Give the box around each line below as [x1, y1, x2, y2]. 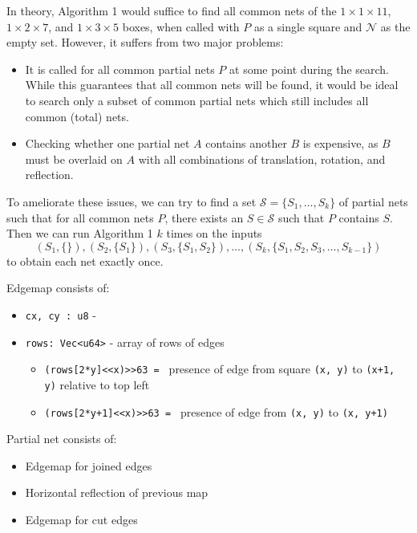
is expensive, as [302, 135, 379, 152]
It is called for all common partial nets [25, 60, 215, 77]
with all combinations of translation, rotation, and [138, 150, 386, 167]
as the [380, 18, 411, 35]
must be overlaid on [25, 150, 123, 167]
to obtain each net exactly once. [6, 252, 164, 269]
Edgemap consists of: [6, 279, 110, 296]
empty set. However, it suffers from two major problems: [6, 34, 284, 51]
